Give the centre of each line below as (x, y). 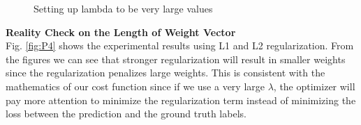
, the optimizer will (314, 86)
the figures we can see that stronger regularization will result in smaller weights (176, 59)
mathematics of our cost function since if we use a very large (135, 86)
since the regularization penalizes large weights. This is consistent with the (165, 73)
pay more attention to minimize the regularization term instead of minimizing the (181, 100)
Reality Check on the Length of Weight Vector (121, 32)
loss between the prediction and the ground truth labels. (126, 114)
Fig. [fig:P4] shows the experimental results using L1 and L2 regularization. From (180, 45)
